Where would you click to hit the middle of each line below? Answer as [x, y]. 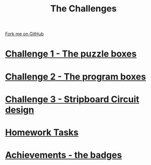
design [20, 110]
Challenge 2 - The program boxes [76, 77]
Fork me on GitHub [24, 34]
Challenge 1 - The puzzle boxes [71, 54]
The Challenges [83, 9]
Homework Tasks [42, 132]
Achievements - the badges [64, 155]
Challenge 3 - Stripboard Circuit [72, 99]
